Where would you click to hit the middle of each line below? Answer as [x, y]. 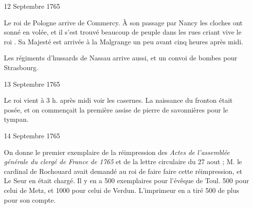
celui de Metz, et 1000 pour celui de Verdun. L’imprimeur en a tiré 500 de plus [122, 190]
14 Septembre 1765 [32, 135]
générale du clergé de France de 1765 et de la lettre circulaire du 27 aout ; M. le [123, 161]
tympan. [16, 119]
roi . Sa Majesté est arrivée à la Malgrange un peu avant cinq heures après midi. [124, 41]
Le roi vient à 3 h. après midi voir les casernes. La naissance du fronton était [118, 100]
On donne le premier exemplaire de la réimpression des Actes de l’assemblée [117, 152]
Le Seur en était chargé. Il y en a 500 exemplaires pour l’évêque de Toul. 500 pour [126, 180]
